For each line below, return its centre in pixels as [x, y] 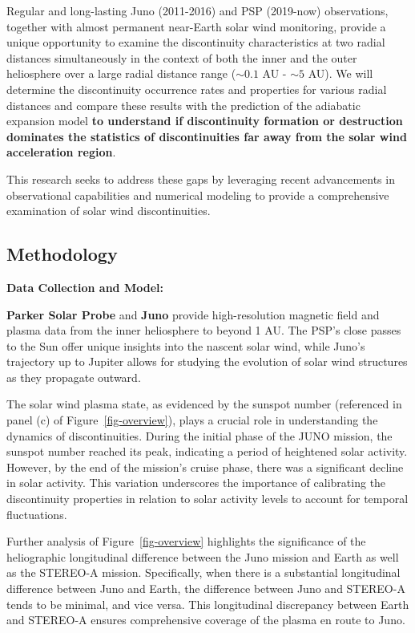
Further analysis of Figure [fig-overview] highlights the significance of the [186, 541]
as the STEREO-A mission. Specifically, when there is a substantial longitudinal [203, 572]
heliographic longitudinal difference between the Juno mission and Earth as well [203, 556]
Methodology [62, 254]
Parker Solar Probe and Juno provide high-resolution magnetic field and [193, 314]
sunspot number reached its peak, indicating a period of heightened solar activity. [207, 451]
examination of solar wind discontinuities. [109, 211]
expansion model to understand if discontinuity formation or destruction [205, 121]
